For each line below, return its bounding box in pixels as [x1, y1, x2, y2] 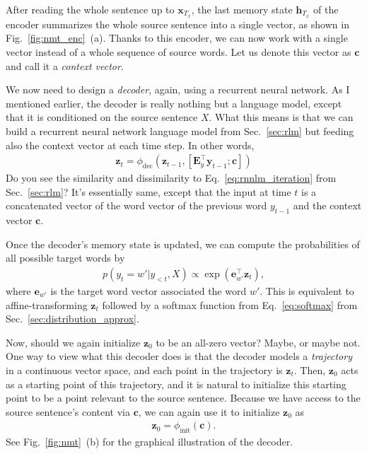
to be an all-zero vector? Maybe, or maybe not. [156, 334, 361, 349]
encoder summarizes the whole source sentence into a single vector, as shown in [6, 16, 349, 31]
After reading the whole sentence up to [6, 2, 175, 16]
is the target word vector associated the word [50, 284, 247, 298]
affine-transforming [6, 297, 88, 312]
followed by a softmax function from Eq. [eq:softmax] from [102, 297, 358, 312]
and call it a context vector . [6, 58, 124, 73]
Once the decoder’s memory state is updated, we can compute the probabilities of [6, 236, 360, 251]
